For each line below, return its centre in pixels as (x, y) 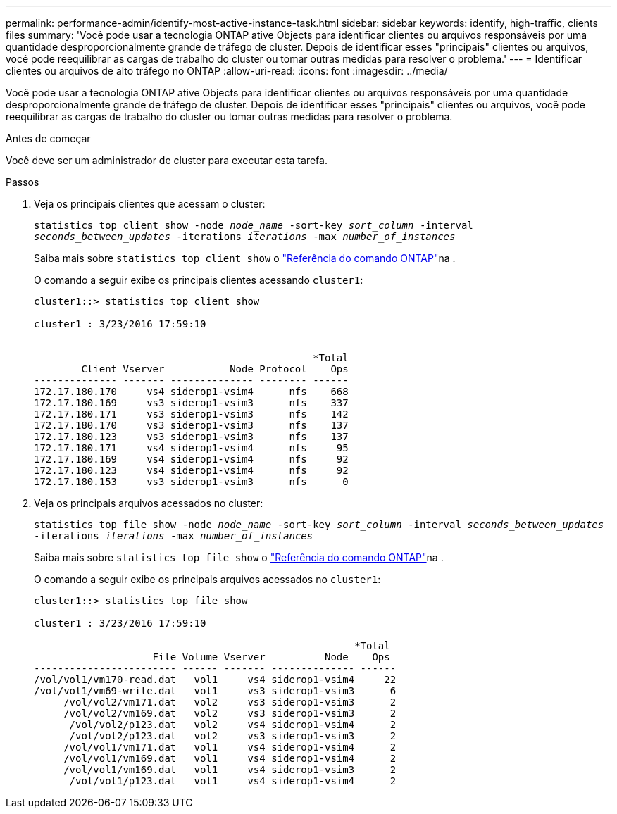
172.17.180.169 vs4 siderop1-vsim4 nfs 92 (191, 459)
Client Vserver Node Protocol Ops (215, 369)
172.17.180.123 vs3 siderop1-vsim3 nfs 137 (191, 437)
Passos (23, 182)
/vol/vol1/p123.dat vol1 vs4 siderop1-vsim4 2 (233, 781)
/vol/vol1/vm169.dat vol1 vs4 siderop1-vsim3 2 (230, 770)
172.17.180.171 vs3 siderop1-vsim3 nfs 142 (191, 414)
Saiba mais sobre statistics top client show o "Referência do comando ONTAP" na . (245, 258)
